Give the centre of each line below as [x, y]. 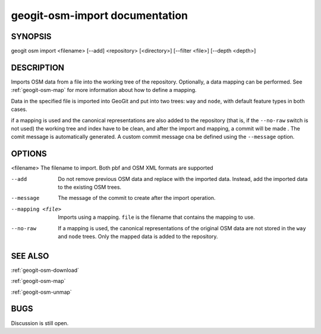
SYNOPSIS [31, 36]
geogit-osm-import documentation [100, 15]
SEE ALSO [30, 256]
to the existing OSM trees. [90, 187]
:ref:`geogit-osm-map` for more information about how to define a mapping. [104, 90]
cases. [19, 109]
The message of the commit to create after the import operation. [137, 198]
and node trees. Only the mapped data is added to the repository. [138, 236]
